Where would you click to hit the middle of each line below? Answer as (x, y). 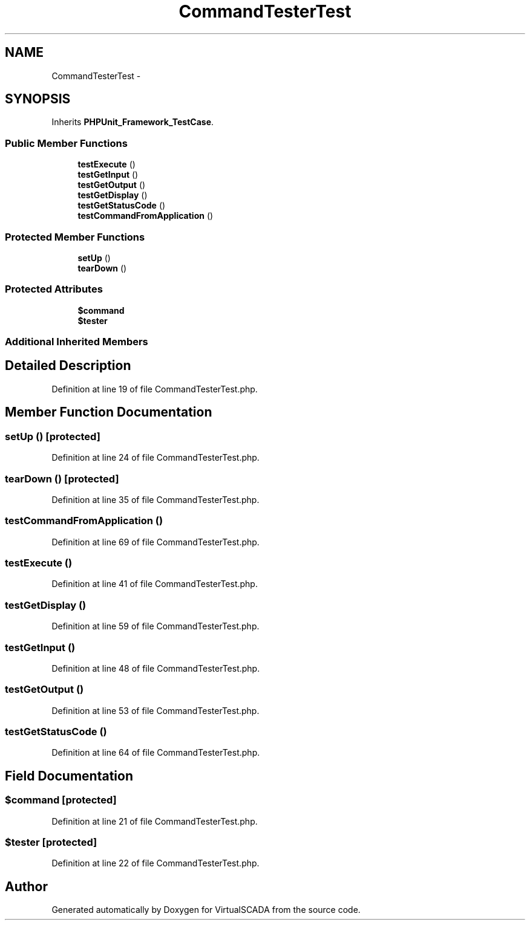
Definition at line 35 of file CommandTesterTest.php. (155, 499)
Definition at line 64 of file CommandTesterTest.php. (156, 753)
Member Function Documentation (109, 412)
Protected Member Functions (75, 237)
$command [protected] (61, 800)
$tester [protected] (51, 842)
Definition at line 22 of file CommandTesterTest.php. (155, 863)
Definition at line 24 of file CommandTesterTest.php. (155, 458)
